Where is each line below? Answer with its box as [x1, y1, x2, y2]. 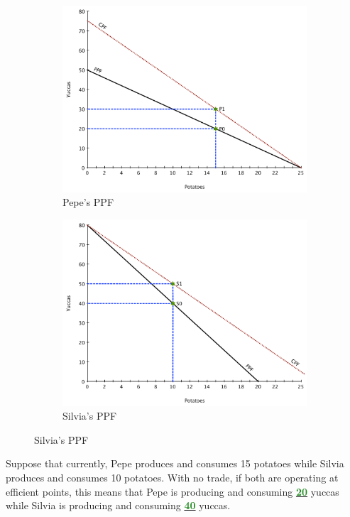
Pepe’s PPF [62, 195, 114, 209]
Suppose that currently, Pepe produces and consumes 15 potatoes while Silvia [6, 456, 344, 471]
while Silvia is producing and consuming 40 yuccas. [6, 498, 231, 513]
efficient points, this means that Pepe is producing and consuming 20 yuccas [6, 484, 339, 499]
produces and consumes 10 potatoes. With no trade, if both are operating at [6, 469, 339, 484]
